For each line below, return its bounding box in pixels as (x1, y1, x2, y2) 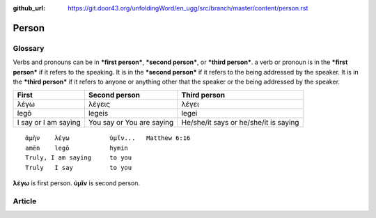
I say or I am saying (17, 118, 81, 127)
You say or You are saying (88, 118, 174, 127)
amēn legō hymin (25, 143, 129, 152)
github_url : (13, 4, 45, 12)
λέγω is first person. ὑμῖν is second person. (13, 178, 141, 187)
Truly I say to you (25, 164, 132, 171)
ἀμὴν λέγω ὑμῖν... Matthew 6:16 (25, 134, 191, 142)
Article (13, 196, 37, 205)
